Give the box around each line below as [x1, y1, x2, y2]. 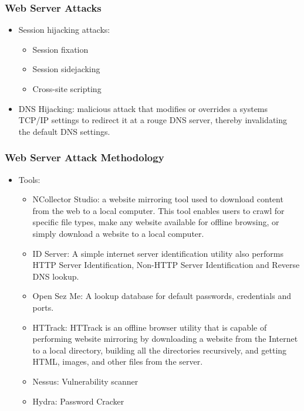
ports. [32, 301, 54, 313]
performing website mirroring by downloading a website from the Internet [32, 332, 298, 345]
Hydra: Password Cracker [32, 395, 124, 407]
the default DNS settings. [18, 125, 110, 137]
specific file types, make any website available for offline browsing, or [32, 216, 279, 228]
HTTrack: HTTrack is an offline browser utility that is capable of [32, 321, 267, 333]
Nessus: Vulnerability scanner [32, 375, 139, 387]
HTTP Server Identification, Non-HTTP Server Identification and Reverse [32, 259, 300, 271]
